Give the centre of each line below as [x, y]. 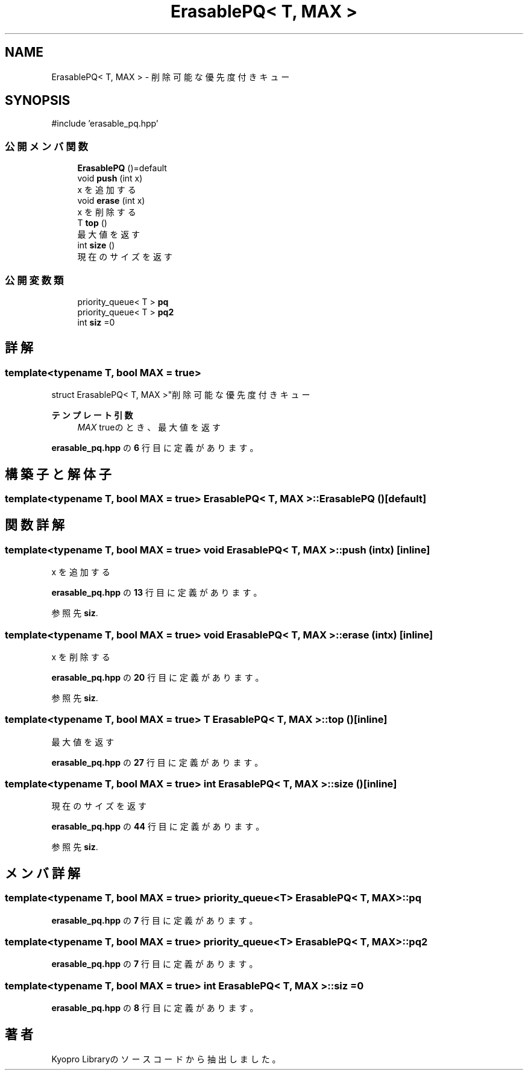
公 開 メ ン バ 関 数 [46, 146]
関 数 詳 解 [35, 525]
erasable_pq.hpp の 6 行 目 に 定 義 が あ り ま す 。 [155, 448]
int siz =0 [96, 322]
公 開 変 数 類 [34, 280]
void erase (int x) [111, 201]
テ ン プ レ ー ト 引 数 [92, 415]
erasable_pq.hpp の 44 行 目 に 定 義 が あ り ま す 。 [158, 827]
